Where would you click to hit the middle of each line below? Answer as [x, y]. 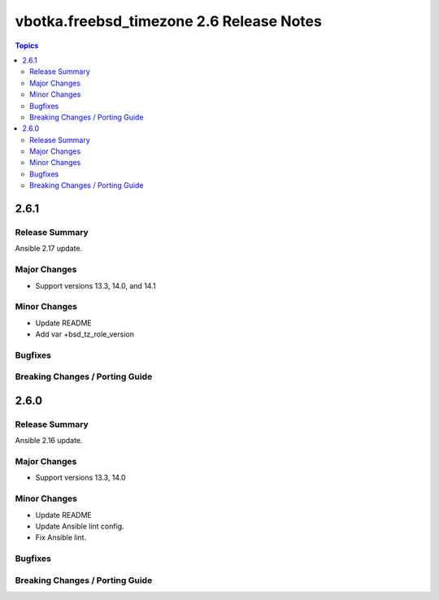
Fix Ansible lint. [61, 537]
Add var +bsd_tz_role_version [85, 334]
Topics [27, 46]
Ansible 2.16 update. [49, 441]
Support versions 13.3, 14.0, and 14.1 [96, 285]
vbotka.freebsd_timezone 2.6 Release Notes [169, 21]
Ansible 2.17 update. [49, 249]
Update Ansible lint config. [80, 526]
